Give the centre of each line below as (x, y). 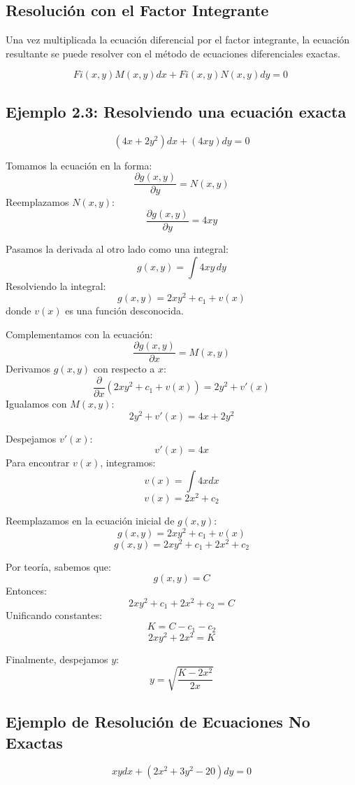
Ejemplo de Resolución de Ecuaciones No (158, 722)
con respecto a (124, 369)
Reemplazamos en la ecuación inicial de (90, 521)
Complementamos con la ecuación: (79, 334)
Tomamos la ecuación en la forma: (79, 165)
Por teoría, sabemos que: (58, 566)
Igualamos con (36, 404)
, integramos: (128, 463)
